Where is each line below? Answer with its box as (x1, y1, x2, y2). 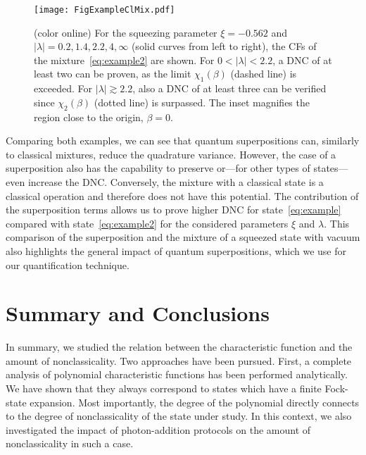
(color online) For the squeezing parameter (34, 25, 217, 39)
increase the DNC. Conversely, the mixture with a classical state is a (27, 175, 324, 189)
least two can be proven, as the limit (34, 66, 191, 81)
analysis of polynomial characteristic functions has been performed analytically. (6, 367, 348, 382)
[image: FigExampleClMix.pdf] (34, 5, 175, 15)
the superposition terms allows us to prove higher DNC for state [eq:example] (6, 202, 341, 217)
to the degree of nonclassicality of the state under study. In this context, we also (6, 409, 352, 423)
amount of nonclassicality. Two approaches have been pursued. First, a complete (6, 353, 352, 368)
